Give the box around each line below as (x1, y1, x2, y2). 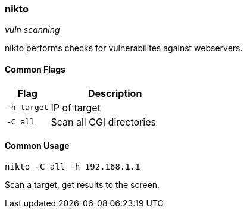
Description (87, 87, 142, 99)
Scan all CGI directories (51, 115, 157, 128)
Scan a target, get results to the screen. (5, 179, 160, 190)
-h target (7, 103, 49, 112)
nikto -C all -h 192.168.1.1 (5, 161, 140, 171)
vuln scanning (5, 24, 60, 35)
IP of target (51, 101, 101, 114)
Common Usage (5, 140, 70, 151)
